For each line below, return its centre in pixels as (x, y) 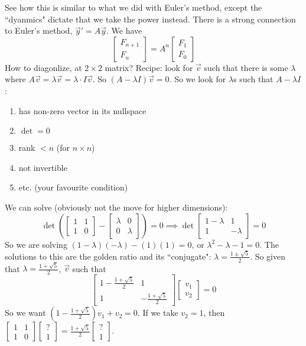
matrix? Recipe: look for (149, 67)
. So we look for (198, 79)
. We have (124, 30)
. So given (268, 256)
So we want (25, 313)
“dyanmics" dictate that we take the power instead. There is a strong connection (150, 19)
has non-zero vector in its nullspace (82, 110)
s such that (253, 79)
